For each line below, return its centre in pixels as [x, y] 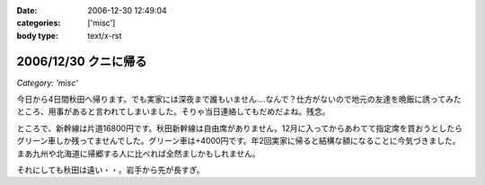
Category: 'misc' [47, 83]
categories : [39, 23]
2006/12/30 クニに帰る [82, 62]
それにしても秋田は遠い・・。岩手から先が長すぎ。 [111, 170]
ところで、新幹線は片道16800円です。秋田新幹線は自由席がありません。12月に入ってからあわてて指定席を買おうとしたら [239, 128]
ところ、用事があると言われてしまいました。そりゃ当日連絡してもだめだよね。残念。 [173, 111]
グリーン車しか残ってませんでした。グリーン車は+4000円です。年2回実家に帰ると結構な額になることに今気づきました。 [239, 141]
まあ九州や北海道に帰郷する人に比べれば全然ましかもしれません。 [138, 154]
